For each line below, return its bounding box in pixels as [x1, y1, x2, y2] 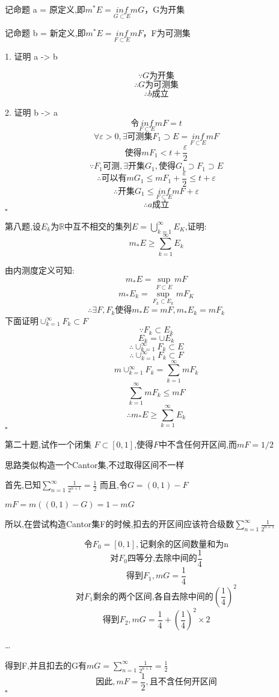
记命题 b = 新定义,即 [5, 27, 86, 39]
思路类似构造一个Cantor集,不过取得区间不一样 [5, 458, 185, 470]
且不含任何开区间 [149, 678, 217, 687]
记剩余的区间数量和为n [139, 540, 229, 549]
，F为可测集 [143, 27, 191, 39]
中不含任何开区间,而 [159, 438, 237, 451]
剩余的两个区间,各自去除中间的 [93, 592, 213, 601]
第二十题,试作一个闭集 [5, 438, 91, 451]
